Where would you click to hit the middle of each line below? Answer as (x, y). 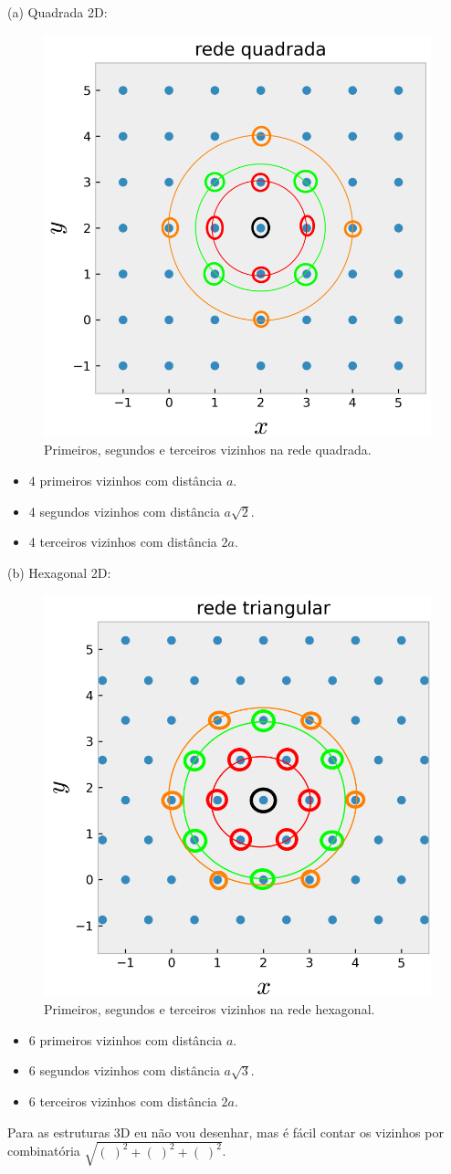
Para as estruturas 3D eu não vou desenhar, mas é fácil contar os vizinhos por (225, 1132)
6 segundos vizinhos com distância (124, 1070)
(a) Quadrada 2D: (58, 12)
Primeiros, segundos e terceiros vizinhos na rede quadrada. (208, 450)
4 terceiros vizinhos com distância (123, 542)
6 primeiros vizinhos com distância (126, 1039)
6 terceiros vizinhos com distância (123, 1101)
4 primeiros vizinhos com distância (126, 481)
